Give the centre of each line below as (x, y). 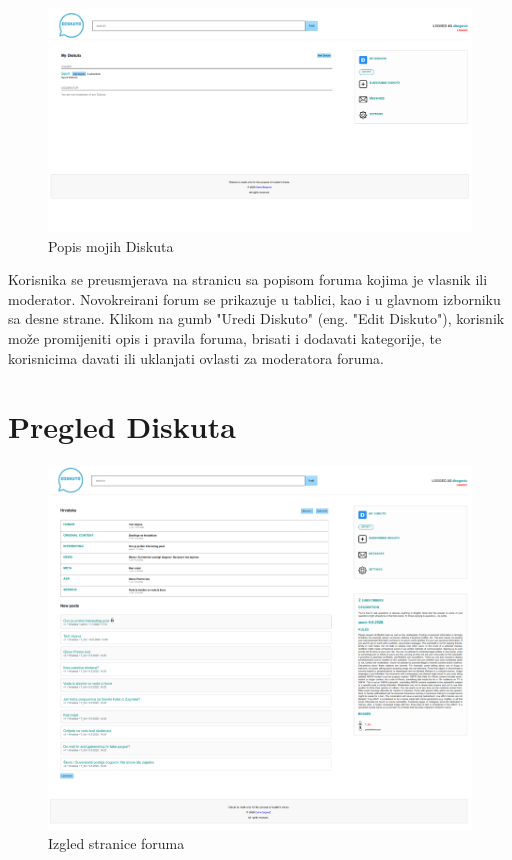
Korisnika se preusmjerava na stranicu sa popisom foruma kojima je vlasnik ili (248, 279)
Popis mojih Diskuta (111, 245)
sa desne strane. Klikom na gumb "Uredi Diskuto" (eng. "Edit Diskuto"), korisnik (256, 318)
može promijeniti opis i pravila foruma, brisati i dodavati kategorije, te (225, 337)
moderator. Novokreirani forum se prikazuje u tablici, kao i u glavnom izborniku (254, 298)
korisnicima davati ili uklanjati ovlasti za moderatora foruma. (196, 357)
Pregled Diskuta (122, 426)
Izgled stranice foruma (116, 843)
